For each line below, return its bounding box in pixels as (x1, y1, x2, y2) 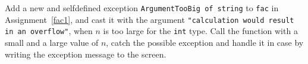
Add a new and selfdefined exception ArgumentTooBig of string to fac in (5, 2, 279, 14)
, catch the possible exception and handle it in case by (106, 36, 304, 48)
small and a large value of (5, 36, 99, 48)
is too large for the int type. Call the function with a (103, 25, 298, 37)
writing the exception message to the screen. (5, 48, 166, 60)
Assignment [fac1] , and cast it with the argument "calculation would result (5, 13, 294, 25)
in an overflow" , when (5, 25, 93, 37)
